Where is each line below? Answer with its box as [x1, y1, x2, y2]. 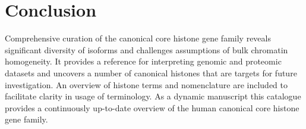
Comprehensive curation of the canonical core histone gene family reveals [5, 32, 271, 44]
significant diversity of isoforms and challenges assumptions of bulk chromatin [5, 43, 288, 56]
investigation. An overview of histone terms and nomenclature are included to [5, 78, 288, 91]
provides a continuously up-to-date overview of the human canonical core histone [5, 101, 299, 114]
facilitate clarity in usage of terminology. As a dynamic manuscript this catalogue [5, 90, 301, 102]
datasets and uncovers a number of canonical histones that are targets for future [5, 66, 297, 79]
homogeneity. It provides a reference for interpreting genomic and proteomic [5, 55, 282, 67]
